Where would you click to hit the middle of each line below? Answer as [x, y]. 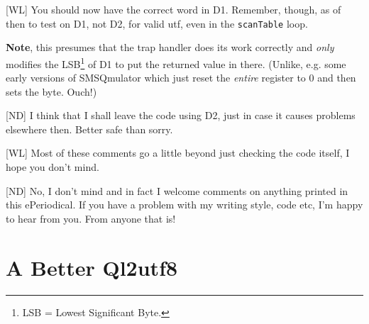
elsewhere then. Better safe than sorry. [89, 129]
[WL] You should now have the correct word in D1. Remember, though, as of [174, 9]
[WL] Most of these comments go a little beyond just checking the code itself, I [178, 153]
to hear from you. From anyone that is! [91, 218]
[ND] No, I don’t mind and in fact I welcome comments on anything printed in [177, 190]
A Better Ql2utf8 [92, 267]
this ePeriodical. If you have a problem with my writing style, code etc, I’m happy [184, 205]
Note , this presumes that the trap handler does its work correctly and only [170, 47]
